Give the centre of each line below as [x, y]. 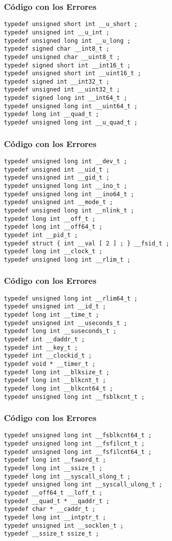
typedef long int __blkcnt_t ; [55, 380]
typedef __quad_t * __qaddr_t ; [57, 501]
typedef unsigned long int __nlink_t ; [69, 210]
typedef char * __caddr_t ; [50, 509]
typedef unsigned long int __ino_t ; [66, 186]
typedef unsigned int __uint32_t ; [62, 90]
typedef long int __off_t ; [50, 219]
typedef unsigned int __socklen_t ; [64, 526]
